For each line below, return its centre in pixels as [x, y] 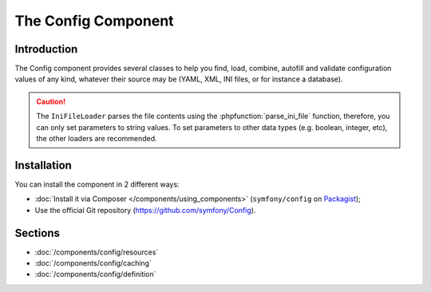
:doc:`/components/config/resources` [97, 252]
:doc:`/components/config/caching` [93, 263]
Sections [37, 233]
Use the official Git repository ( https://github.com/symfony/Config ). [145, 210]
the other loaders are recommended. [97, 139]
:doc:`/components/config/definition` [95, 274]
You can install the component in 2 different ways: [97, 184]
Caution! [51, 101]
